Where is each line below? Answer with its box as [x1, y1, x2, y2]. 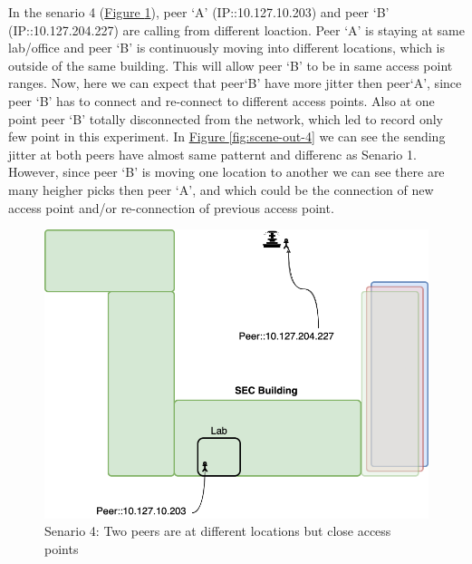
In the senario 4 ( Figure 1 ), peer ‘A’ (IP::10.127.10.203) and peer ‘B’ [8, 3, 390, 21]
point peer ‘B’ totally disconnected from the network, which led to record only [8, 109, 443, 128]
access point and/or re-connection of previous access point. [8, 198, 334, 217]
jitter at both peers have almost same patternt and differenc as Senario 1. [8, 144, 417, 163]
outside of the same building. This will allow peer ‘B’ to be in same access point [8, 55, 453, 74]
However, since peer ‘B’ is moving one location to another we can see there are [8, 162, 445, 181]
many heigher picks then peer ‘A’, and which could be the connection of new [8, 180, 434, 199]
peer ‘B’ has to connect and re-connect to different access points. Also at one [8, 91, 435, 110]
